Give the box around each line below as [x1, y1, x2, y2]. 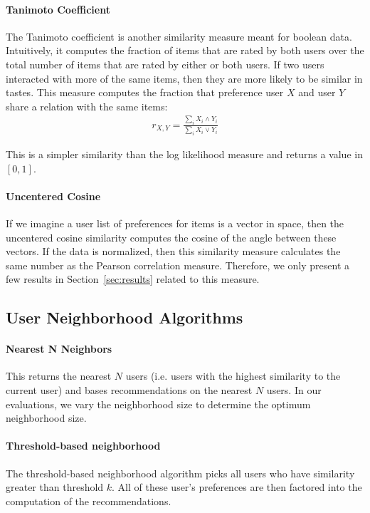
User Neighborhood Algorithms [6, 306, 243, 328]
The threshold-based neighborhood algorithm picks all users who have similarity [6, 465, 355, 480]
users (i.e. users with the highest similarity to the [125, 368, 341, 383]
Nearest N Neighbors [6, 341, 112, 356]
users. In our [266, 383, 322, 398]
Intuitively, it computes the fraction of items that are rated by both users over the [6, 43, 364, 58]
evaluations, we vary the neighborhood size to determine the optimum [6, 396, 311, 411]
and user [298, 85, 336, 100]
